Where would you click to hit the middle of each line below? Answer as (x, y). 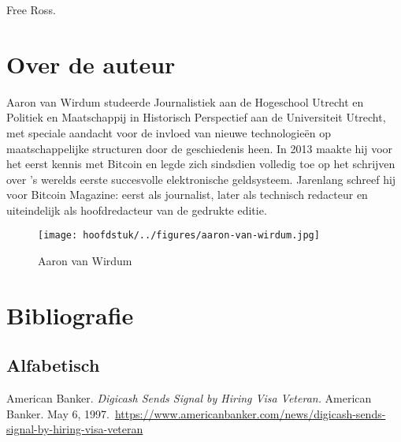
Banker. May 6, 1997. (58, 413)
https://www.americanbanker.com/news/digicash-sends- (250, 413)
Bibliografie (70, 315)
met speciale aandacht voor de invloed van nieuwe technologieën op (169, 132)
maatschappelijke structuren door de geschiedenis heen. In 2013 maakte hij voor (200, 148)
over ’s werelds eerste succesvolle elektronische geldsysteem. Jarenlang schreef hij (201, 179)
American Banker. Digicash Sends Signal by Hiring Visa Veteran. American (189, 398)
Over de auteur (91, 64)
